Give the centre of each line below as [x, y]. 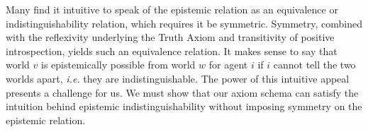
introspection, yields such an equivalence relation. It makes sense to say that [172, 50]
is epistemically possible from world [118, 65]
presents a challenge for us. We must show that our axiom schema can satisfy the [182, 92]
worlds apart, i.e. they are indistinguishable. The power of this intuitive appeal [178, 78]
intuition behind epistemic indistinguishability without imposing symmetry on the [184, 106]
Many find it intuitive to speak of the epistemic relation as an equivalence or [172, 9]
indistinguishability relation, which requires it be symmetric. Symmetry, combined [184, 23]
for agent [228, 65]
